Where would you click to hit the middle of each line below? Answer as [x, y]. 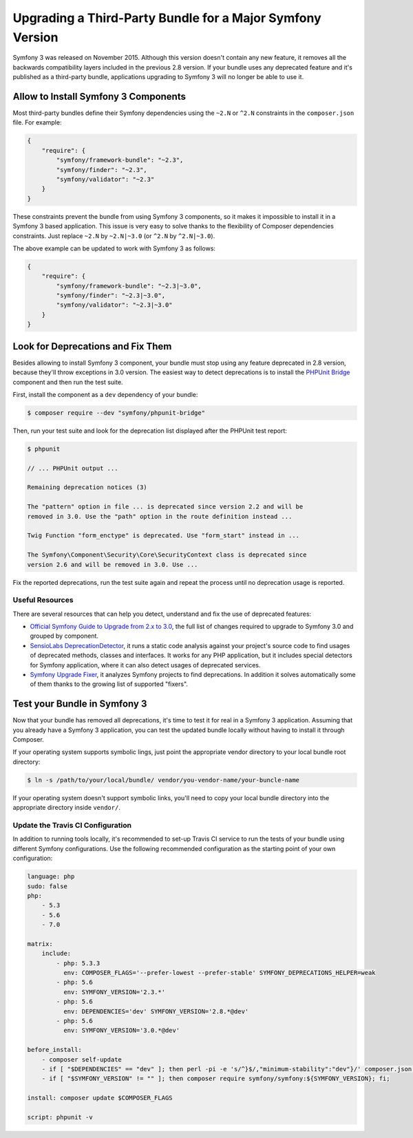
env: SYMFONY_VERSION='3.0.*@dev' [121, 1031]
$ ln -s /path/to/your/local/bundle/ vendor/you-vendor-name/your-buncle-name [163, 780]
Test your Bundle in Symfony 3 [80, 704]
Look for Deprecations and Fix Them [92, 346]
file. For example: [37, 122]
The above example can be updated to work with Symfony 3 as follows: [114, 248]
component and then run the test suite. [68, 382]
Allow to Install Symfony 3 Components [99, 96]
